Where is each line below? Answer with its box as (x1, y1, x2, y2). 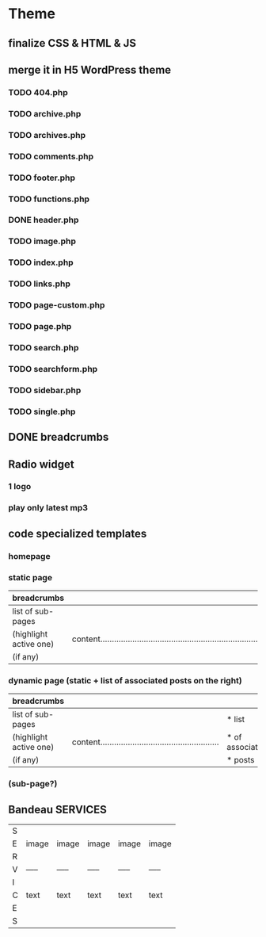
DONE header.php (8, 215, 79, 226)
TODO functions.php (8, 193, 89, 205)
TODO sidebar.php (8, 384, 82, 396)
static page (8, 572, 53, 583)
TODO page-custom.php (8, 300, 105, 311)
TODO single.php (8, 406, 76, 417)
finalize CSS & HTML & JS (8, 36, 137, 50)
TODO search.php (8, 342, 79, 353)
